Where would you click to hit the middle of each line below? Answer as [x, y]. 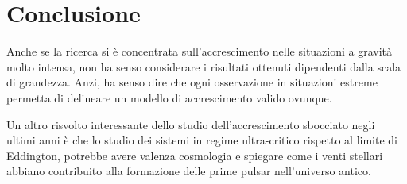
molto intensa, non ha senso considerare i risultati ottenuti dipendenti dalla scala [204, 66]
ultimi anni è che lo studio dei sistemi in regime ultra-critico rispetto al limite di [202, 140]
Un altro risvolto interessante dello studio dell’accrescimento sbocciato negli [191, 124]
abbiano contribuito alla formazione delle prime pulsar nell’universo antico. [189, 171]
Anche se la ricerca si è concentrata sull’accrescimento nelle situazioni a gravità [200, 51]
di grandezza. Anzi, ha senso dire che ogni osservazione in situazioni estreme [192, 82]
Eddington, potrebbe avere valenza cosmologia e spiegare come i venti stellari [195, 155]
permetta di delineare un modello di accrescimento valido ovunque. [169, 97]
